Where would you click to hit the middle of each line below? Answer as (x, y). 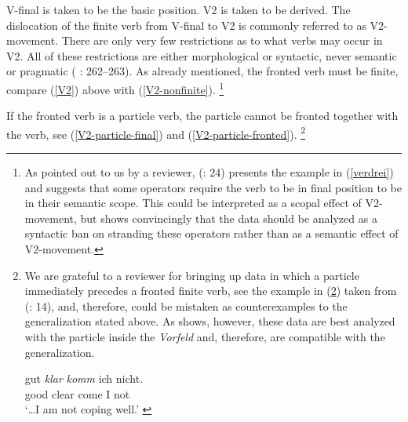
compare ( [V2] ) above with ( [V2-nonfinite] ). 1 (115, 88)
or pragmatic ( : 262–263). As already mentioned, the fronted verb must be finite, (202, 71)
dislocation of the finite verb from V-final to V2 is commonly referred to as (186, 25)
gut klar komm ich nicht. (84, 378)
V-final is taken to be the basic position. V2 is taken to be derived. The (178, 9)
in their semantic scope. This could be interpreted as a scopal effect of (193, 203)
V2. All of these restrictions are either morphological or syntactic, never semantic (202, 55)
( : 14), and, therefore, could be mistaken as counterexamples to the (186, 306)
